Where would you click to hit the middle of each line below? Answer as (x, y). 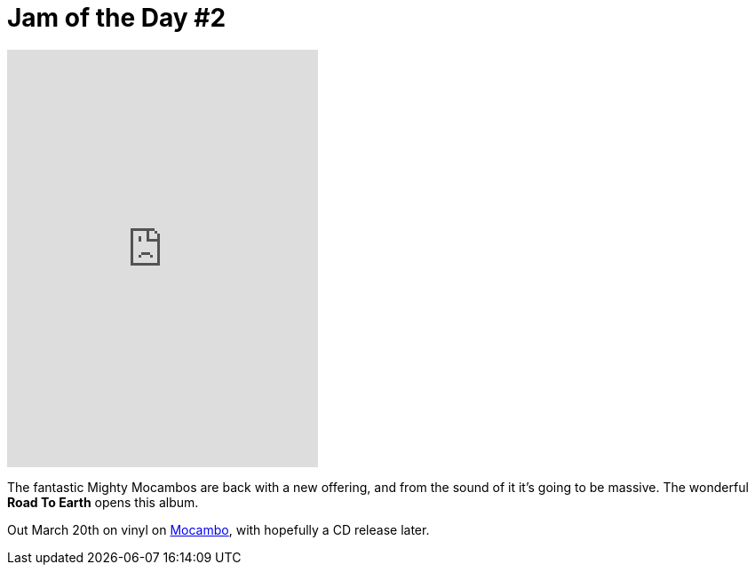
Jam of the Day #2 (117, 18)
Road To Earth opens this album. (103, 502)
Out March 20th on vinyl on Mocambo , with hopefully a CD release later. (219, 529)
